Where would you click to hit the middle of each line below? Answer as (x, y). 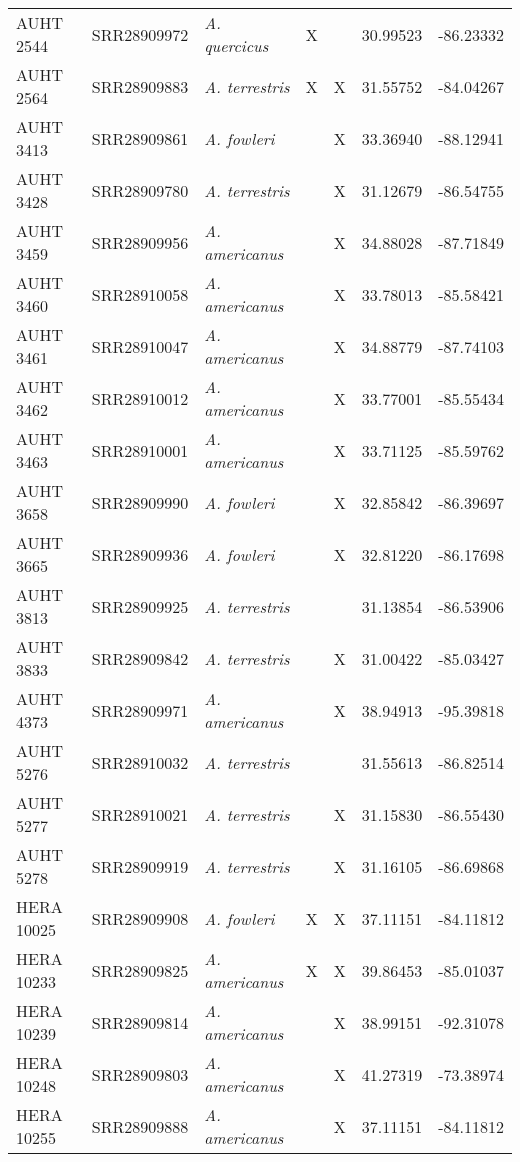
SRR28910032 (140, 762)
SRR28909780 (140, 190)
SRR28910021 (140, 814)
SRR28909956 (140, 242)
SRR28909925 (140, 606)
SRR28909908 (140, 918)
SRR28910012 (140, 398)
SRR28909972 (140, 34)
